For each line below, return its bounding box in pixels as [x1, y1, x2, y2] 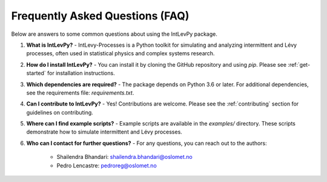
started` [26, 70, 47, 77]
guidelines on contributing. [26, 109, 93, 116]
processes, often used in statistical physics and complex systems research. [26, 50, 215, 57]
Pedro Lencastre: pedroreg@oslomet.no [56, 161, 157, 169]
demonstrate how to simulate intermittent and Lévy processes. [26, 128, 183, 136]
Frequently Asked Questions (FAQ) [11, 9, 190, 22]
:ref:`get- [288, 61, 311, 68]
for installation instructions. [47, 70, 115, 77]
